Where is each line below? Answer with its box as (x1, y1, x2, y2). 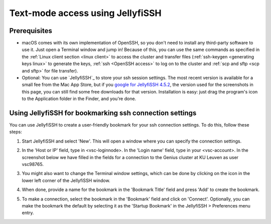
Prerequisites (9, 26, 52, 35)
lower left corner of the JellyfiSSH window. (22, 177, 110, 183)
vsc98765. (22, 161, 44, 167)
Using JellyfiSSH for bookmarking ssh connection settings (9, 109, 197, 117)
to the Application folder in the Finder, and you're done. (22, 95, 137, 102)
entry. (22, 210, 34, 216)
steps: (9, 129, 22, 135)
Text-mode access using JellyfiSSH (9, 7, 162, 18)
